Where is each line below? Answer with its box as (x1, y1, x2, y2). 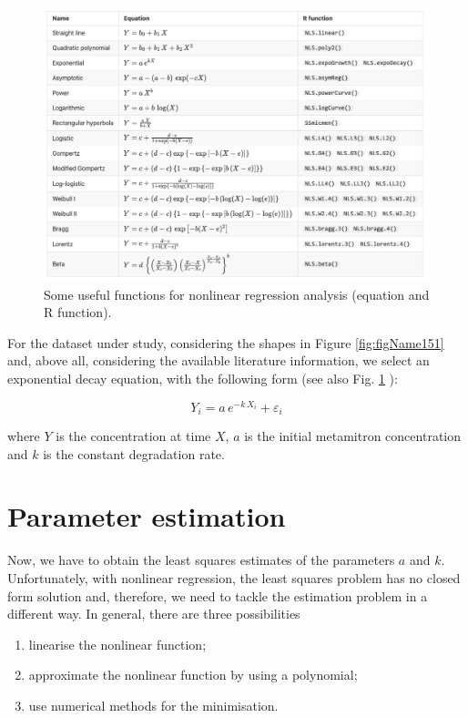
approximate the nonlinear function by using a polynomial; (28, 665, 358, 684)
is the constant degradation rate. (43, 444, 225, 463)
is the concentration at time (56, 426, 211, 446)
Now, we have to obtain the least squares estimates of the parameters (7, 550, 395, 569)
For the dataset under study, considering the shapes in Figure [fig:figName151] (7, 333, 444, 352)
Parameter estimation (7, 497, 286, 535)
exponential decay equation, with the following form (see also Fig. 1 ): (7, 368, 398, 387)
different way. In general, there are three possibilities (7, 604, 300, 623)
